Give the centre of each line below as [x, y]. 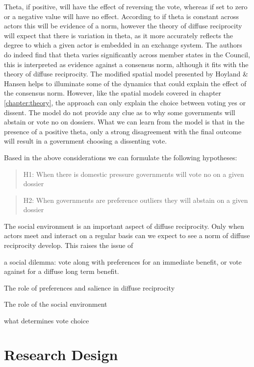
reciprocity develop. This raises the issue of [69, 245]
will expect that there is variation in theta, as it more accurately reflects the [119, 35]
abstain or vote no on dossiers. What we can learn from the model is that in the [124, 122]
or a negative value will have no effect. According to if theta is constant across [122, 16]
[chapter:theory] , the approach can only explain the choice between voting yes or [125, 102]
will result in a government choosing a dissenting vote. [86, 141]
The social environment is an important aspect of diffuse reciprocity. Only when [124, 226]
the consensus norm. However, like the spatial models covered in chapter [113, 93]
